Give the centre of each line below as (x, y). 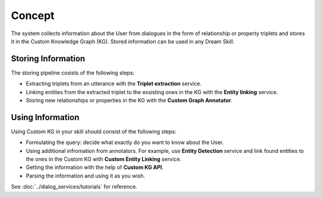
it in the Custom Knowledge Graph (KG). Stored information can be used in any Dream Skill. (123, 41)
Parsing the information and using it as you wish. (85, 176)
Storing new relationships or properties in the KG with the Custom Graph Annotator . (129, 101)
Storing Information (48, 59)
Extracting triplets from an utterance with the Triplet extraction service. (114, 84)
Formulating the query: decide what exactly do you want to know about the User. (125, 142)
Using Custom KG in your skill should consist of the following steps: (94, 132)
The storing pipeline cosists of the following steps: (73, 73)
